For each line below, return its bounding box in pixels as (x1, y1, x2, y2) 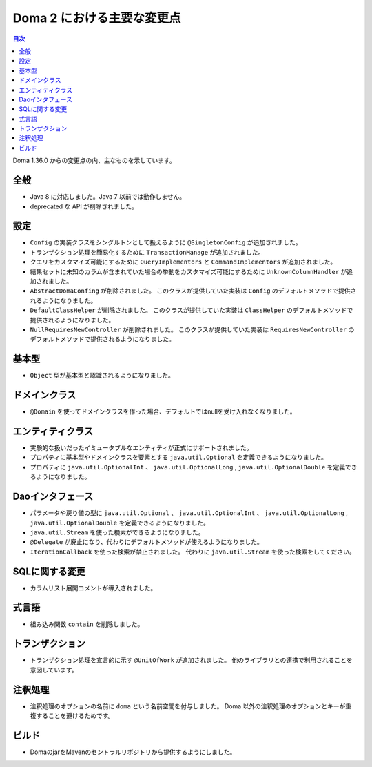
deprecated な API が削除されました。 (30, 202, 138, 211)
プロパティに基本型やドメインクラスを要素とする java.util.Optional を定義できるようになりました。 (30, 453, 327, 462)
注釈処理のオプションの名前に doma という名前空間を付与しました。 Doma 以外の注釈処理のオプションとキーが (30, 701, 346, 710)
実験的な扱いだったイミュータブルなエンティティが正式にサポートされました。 (30, 444, 253, 452)
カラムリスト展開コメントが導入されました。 (30, 583, 157, 592)
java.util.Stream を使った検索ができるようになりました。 (30, 528, 205, 536)
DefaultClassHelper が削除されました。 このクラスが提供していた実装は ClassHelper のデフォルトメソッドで (30, 306, 353, 314)
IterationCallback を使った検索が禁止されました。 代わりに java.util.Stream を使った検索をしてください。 (30, 547, 356, 556)
